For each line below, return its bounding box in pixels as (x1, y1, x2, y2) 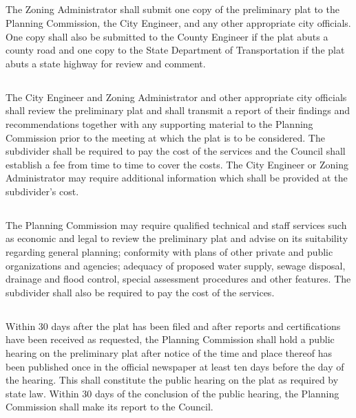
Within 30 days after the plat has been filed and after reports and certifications (6, 318, 341, 333)
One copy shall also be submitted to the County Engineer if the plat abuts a (6, 29, 328, 43)
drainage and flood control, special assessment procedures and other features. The (6, 272, 351, 286)
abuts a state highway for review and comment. (6, 56, 206, 70)
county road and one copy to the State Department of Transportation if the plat (6, 43, 345, 57)
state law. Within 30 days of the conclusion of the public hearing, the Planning (6, 386, 339, 400)
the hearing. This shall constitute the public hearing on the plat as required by (6, 373, 339, 387)
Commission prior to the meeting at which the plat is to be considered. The (6, 130, 325, 144)
